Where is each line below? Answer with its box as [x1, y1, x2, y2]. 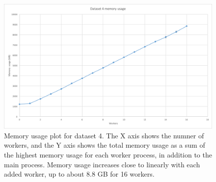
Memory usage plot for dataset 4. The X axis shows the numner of [4, 130, 204, 140]
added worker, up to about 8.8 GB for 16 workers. [4, 169, 155, 179]
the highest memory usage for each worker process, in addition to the [4, 150, 212, 160]
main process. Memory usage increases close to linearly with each [4, 159, 200, 169]
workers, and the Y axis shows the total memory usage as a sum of [4, 140, 205, 150]
